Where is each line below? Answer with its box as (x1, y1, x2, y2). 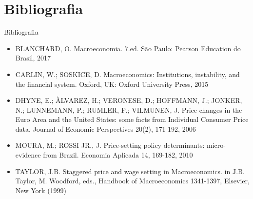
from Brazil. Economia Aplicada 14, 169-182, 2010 (43, 150, 193, 160)
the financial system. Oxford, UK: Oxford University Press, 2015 (15, 79, 209, 89)
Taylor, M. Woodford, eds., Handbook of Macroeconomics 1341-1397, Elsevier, (15, 176, 250, 186)
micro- (207, 140, 226, 150)
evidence (15, 150, 41, 160)
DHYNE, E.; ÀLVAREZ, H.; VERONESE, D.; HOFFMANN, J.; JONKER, (15, 95, 242, 105)
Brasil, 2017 (15, 53, 51, 63)
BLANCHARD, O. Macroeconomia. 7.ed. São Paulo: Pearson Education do (15, 43, 241, 53)
